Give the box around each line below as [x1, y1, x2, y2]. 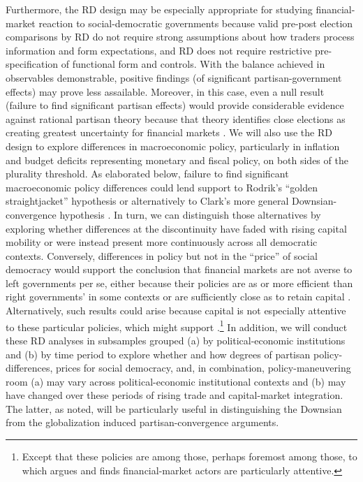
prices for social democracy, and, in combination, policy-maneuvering [56, 360, 351, 375]
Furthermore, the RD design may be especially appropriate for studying [6, 2, 313, 16]
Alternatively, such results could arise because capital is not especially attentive [6, 303, 346, 318]
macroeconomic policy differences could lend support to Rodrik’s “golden [6, 180, 318, 194]
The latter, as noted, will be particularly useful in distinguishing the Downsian [6, 401, 342, 416]
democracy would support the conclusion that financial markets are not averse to [6, 262, 353, 277]
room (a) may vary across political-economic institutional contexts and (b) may [6, 374, 346, 388]
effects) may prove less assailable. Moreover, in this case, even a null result [6, 84, 325, 98]
